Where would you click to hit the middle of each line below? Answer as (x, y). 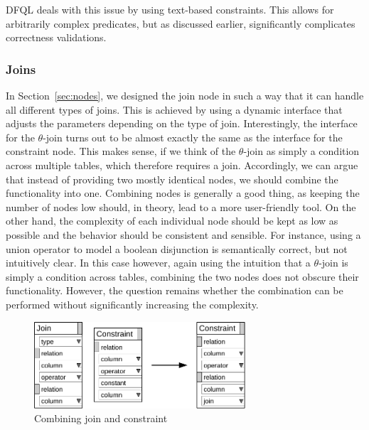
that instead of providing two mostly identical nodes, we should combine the (172, 179)
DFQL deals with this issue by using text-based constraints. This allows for (170, 9)
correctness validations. (56, 37)
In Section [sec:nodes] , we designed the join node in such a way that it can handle (185, 95)
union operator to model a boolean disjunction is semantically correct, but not (177, 248)
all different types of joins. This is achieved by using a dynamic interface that (174, 109)
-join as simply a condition (301, 151)
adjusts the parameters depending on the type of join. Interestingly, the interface (182, 123)
